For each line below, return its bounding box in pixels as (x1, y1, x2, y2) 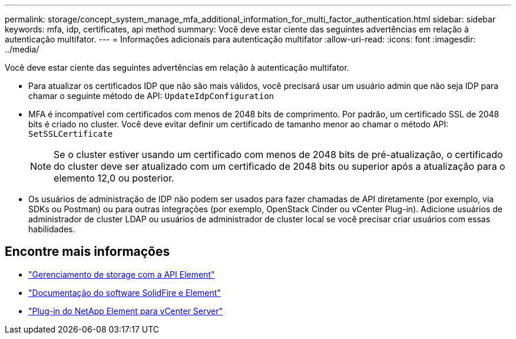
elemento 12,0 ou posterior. (54, 172, 174, 184)
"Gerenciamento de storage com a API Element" (28, 269, 215, 279)
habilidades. (28, 224, 75, 234)
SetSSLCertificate (28, 129, 113, 139)
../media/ (5, 44, 39, 54)
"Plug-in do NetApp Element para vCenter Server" (28, 305, 223, 316)
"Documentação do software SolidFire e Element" (28, 287, 221, 298)
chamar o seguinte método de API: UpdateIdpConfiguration (28, 91, 274, 101)
